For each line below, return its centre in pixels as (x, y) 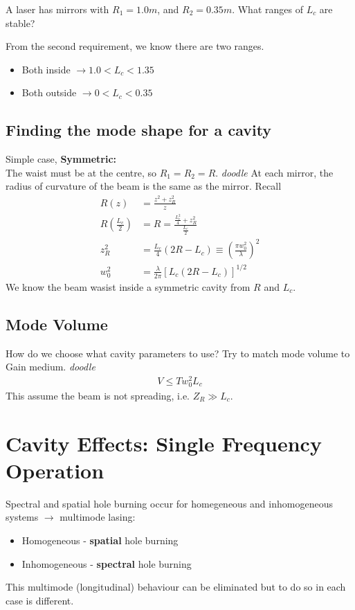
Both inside (46, 69)
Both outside (49, 92)
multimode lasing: (98, 517)
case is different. (40, 600)
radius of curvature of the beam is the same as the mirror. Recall (144, 186)
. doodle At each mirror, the (274, 172)
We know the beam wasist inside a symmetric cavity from (128, 286)
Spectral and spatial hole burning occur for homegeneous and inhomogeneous (169, 503)
